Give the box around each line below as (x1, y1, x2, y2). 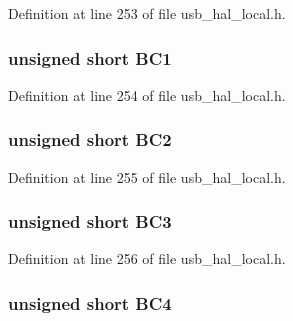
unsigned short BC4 (8, 290, 172, 315)
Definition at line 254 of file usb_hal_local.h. (8, 84, 286, 105)
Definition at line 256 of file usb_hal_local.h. (8, 248, 286, 269)
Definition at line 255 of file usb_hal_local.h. (8, 166, 286, 187)
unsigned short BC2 (8, 127, 172, 152)
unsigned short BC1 (8, 45, 172, 70)
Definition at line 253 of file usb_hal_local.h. (8, 3, 286, 23)
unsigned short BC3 (8, 209, 172, 234)
